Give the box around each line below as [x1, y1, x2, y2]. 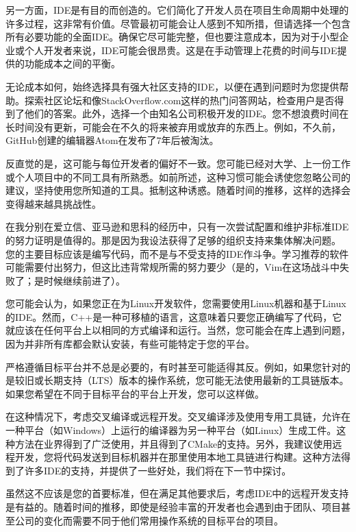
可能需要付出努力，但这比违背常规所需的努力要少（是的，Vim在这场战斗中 [5, 260, 340, 274]
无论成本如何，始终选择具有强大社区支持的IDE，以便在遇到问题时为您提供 [5, 79, 340, 93]
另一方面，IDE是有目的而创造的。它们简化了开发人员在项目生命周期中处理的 [5, 3, 349, 16]
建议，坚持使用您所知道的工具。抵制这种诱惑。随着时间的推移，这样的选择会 [5, 183, 351, 197]
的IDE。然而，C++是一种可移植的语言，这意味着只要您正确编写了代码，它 [5, 309, 342, 324]
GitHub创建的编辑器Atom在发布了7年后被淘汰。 [5, 133, 219, 147]
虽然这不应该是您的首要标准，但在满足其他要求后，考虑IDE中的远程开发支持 [5, 486, 349, 500]
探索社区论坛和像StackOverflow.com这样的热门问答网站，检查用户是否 [24, 93, 335, 107]
